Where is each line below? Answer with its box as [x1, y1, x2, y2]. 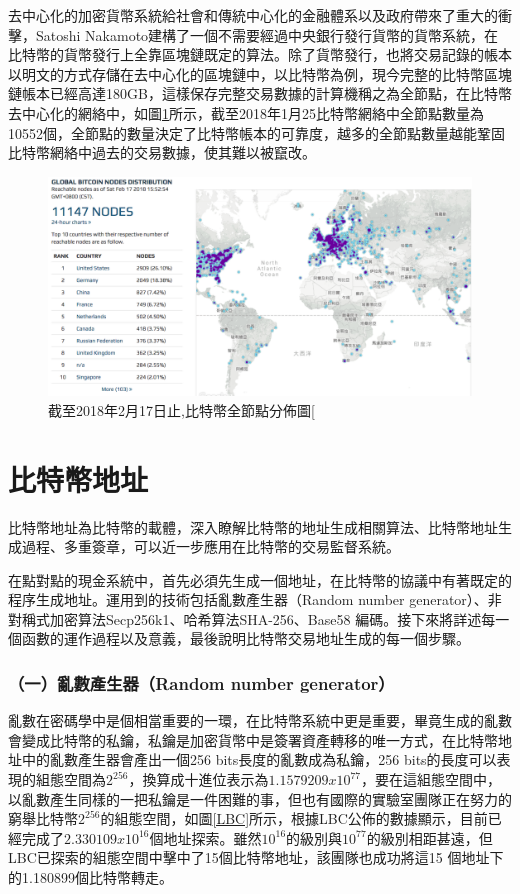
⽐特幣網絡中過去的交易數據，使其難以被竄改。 [8, 142, 316, 163]
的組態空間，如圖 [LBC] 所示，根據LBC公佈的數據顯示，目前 [100, 808, 488, 829]
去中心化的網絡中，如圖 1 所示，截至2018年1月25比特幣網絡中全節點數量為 [8, 102, 484, 123]
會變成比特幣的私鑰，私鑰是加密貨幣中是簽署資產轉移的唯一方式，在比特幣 [8, 729, 498, 750]
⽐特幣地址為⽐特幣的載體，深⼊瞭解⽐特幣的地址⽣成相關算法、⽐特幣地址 [8, 516, 498, 537]
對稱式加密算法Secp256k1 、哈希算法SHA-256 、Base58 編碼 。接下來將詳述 [8, 608, 482, 629]
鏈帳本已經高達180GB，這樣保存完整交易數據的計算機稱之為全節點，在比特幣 [8, 83, 512, 104]
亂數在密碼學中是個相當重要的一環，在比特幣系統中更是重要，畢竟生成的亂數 [8, 710, 512, 731]
